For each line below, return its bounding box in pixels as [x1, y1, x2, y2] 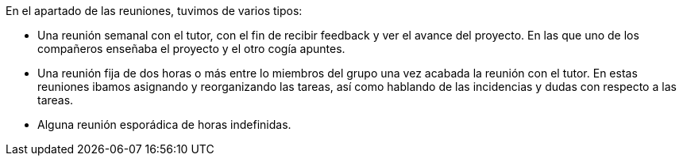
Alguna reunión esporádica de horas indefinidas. [37, 118, 291, 131]
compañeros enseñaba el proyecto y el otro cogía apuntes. [37, 42, 345, 55]
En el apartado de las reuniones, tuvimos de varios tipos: [6, 4, 303, 17]
